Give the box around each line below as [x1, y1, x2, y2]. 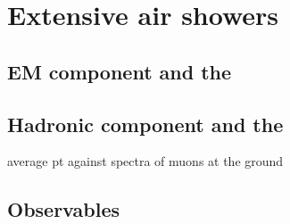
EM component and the [7, 57, 232, 85]
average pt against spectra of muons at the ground [7, 152, 284, 170]
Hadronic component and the [7, 110, 284, 137]
